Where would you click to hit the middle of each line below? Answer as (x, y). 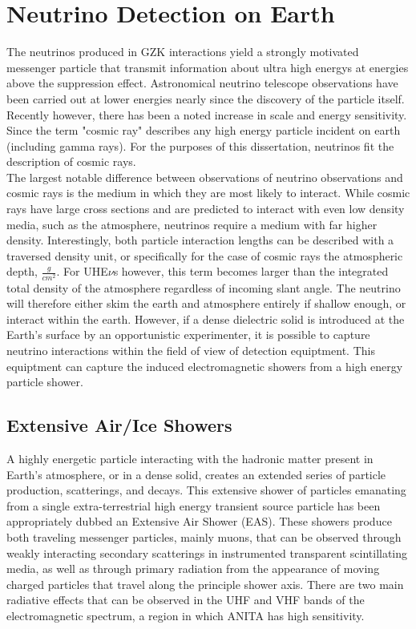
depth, (22, 271)
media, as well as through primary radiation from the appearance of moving (193, 569)
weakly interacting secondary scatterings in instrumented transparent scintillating (207, 552)
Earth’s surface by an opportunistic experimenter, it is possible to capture (188, 335)
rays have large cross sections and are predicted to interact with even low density (206, 209)
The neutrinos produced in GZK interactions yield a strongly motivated (183, 52)
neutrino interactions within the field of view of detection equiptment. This (191, 350)
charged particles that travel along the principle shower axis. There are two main (205, 584)
